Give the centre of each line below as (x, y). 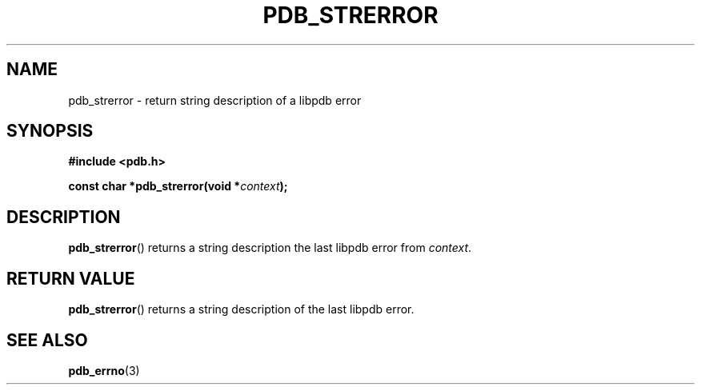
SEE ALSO (47, 340)
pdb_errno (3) (104, 370)
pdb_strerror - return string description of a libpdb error (215, 100)
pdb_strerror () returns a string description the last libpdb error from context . (270, 248)
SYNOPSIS (50, 131)
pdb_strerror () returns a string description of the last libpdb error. (241, 309)
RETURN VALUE (71, 278)
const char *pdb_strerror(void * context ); (178, 186)
